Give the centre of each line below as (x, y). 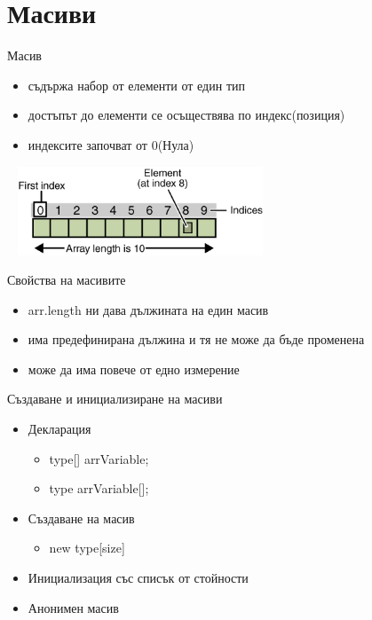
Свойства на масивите (67, 280)
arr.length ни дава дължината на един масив (148, 309)
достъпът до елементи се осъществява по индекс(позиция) (186, 115)
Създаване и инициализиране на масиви (115, 399)
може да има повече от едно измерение (134, 369)
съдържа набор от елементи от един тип (136, 85)
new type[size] (87, 548)
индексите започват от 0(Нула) (111, 144)
